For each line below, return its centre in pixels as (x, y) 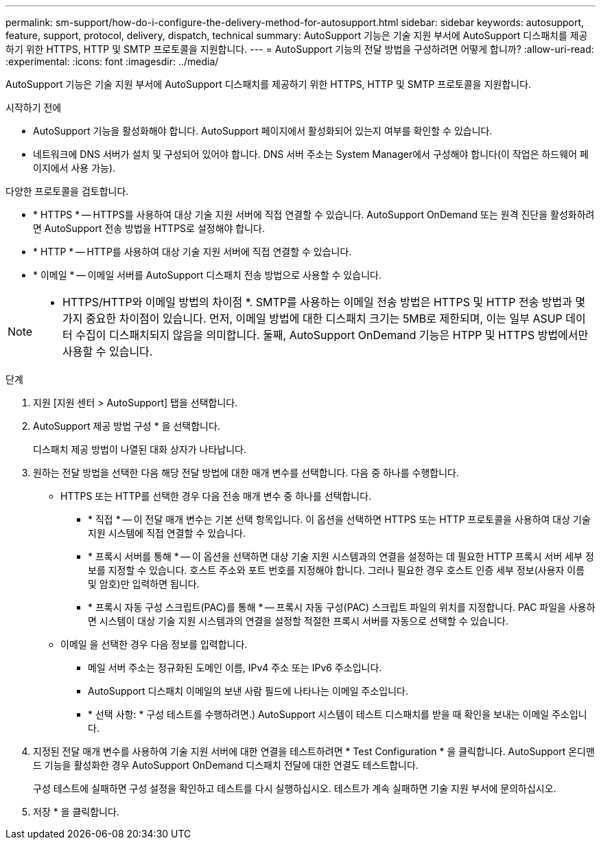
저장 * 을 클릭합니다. (76, 812)
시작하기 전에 (34, 107)
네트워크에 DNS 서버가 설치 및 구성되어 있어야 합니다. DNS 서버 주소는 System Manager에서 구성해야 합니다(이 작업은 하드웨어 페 (311, 154)
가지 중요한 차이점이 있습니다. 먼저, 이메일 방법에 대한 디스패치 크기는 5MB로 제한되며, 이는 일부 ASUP (313, 319)
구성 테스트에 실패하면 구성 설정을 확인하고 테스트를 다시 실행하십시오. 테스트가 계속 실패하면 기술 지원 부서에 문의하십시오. (295, 788)
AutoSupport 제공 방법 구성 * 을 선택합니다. (127, 426)
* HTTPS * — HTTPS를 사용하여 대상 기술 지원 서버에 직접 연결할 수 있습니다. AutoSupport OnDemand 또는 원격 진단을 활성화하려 (314, 215)
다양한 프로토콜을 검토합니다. (67, 191)
